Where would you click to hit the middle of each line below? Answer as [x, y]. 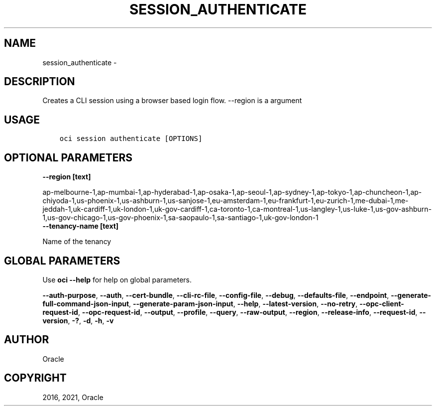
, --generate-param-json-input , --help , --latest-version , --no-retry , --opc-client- [267, 303]
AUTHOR [27, 340]
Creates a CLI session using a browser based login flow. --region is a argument [172, 101]
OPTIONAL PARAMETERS [68, 157]
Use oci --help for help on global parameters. [117, 279]
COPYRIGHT [35, 378]
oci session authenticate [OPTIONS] [131, 139]
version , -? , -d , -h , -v [78, 320]
